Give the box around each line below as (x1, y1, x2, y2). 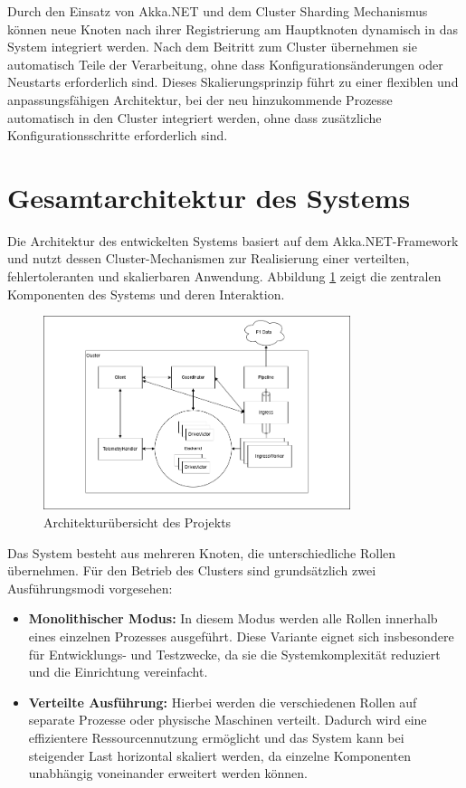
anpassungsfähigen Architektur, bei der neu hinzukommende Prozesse (7, 90, 393, 109)
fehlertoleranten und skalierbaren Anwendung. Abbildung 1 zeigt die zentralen (7, 267, 442, 286)
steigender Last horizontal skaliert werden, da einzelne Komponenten (28, 745, 411, 764)
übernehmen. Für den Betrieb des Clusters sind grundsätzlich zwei (7, 561, 376, 580)
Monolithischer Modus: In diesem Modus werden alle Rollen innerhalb (28, 609, 438, 628)
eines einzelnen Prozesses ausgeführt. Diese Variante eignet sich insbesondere (28, 626, 454, 645)
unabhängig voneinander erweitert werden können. (28, 764, 308, 783)
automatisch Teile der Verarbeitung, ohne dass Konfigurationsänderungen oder (7, 54, 443, 73)
